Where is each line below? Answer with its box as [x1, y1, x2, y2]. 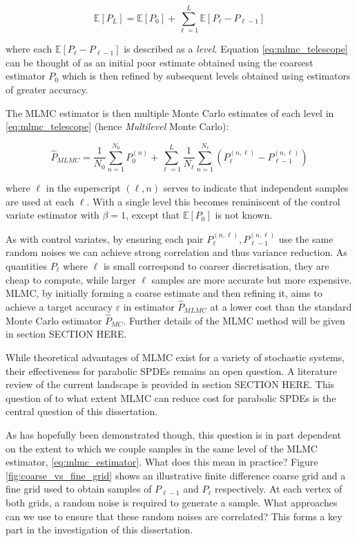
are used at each [6, 194, 75, 208]
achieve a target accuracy [6, 300, 113, 313]
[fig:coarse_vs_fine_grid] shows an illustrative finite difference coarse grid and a [6, 468, 346, 482]
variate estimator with [6, 208, 99, 222]
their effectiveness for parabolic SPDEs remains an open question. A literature [6, 363, 337, 378]
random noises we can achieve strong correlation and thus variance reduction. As [6, 245, 347, 259]
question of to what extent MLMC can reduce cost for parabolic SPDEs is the [6, 390, 336, 405]
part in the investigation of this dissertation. [6, 522, 193, 537]
